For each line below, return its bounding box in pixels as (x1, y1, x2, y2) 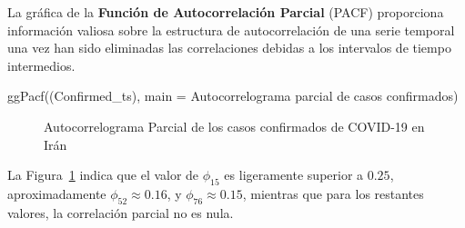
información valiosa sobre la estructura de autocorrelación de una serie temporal (7, 20, 455, 39)
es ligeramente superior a (224, 165, 364, 184)
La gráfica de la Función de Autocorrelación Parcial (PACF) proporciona (7, 3, 444, 21)
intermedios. (7, 55, 76, 74)
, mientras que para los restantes (242, 183, 424, 203)
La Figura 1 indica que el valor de (7, 165, 199, 184)
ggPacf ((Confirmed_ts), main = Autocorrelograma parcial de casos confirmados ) (7, 86, 459, 105)
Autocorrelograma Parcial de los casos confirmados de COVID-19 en (44, 116, 425, 135)
